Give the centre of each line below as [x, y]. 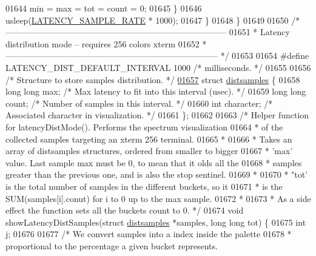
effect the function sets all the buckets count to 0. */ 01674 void [125, 210]
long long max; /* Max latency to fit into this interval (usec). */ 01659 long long [156, 91]
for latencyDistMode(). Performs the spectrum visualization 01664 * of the [144, 126]
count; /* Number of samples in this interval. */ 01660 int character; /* [139, 103]
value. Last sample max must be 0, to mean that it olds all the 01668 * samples [154, 162]
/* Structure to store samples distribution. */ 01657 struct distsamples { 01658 [153, 79]
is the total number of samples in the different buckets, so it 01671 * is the [144, 186]
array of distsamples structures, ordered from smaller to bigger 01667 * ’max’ [149, 151]
